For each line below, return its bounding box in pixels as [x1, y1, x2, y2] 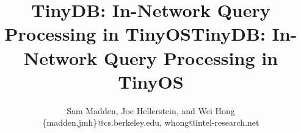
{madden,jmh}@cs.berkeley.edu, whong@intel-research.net [42, 116, 259, 129]
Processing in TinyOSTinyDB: [4, 21, 266, 46]
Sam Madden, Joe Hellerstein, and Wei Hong [67, 104, 235, 117]
